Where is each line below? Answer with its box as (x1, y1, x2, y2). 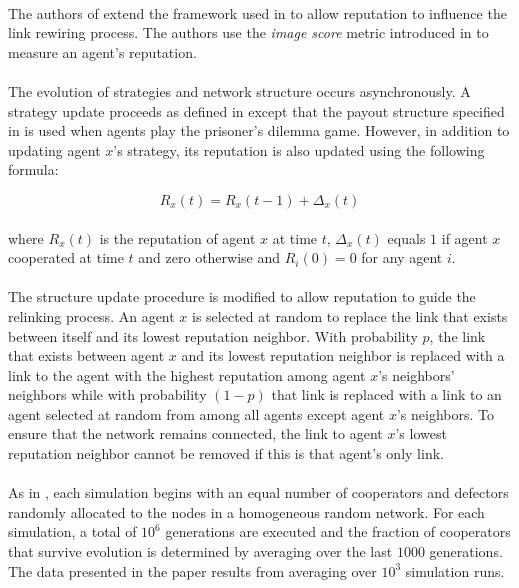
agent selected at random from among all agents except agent (8, 403, 385, 424)
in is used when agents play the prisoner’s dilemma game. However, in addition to (8, 120, 510, 141)
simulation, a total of (8, 521, 137, 542)
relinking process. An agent (8, 305, 175, 326)
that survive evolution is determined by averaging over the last (8, 541, 393, 562)
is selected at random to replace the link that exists (192, 305, 508, 326)
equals (387, 227, 426, 248)
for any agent (361, 247, 443, 268)
